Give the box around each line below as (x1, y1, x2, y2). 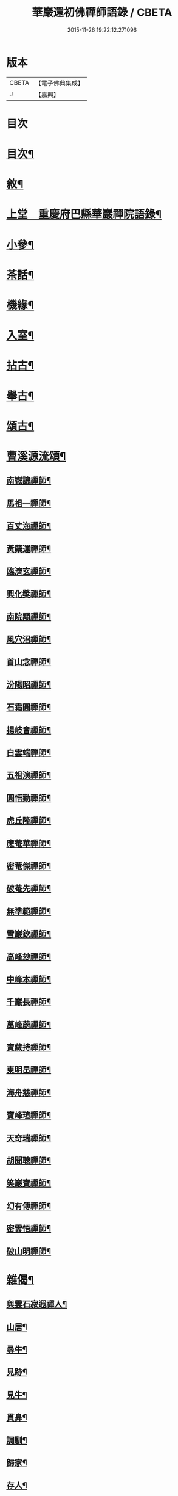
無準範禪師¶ (6, 906, 52, 917)
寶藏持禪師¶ (6, 1042, 52, 1053)
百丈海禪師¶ (6, 521, 52, 531)
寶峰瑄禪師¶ (6, 1110, 52, 1120)
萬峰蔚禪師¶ (6, 1019, 52, 1029)
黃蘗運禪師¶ (6, 543, 52, 554)
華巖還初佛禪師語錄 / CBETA (32, 5, 173, 20)
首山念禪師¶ (6, 657, 52, 667)
